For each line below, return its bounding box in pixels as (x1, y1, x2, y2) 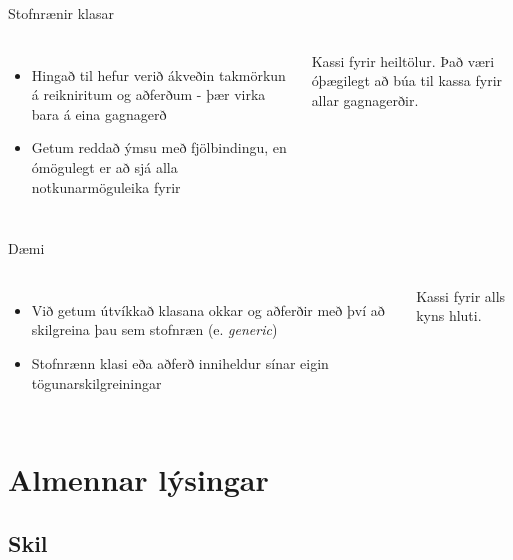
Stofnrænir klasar (8, 3, 115, 23)
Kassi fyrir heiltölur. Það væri (311, 50, 495, 71)
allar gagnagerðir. (311, 89, 419, 110)
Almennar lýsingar (8, 459, 269, 500)
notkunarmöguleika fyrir (31, 176, 181, 197)
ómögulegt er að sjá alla (31, 156, 178, 177)
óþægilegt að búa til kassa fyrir (311, 70, 503, 91)
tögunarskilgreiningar (31, 372, 162, 393)
